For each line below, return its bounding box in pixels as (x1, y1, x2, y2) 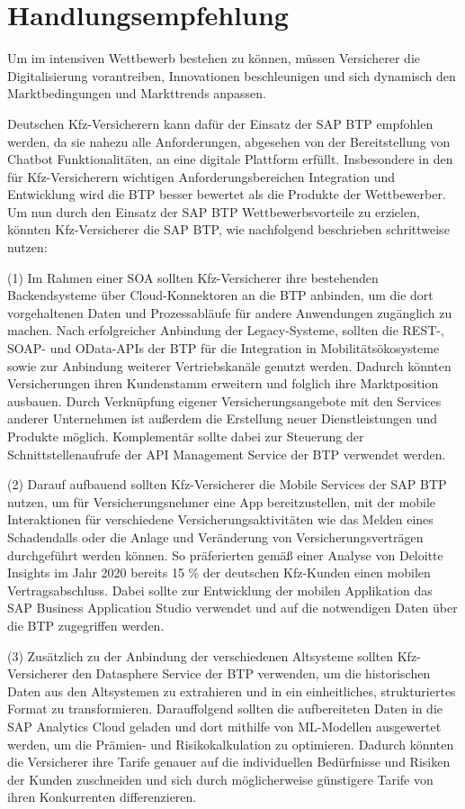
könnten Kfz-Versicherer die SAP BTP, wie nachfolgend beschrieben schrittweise (7, 220, 450, 239)
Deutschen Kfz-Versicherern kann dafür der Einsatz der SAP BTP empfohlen (7, 114, 434, 132)
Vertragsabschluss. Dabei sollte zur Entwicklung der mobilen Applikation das (7, 580, 433, 599)
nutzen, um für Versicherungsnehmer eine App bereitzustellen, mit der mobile (7, 492, 436, 511)
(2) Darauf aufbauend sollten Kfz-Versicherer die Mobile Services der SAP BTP (7, 475, 447, 494)
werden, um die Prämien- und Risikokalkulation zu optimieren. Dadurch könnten (7, 734, 454, 753)
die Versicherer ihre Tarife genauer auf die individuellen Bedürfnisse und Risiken (7, 752, 451, 771)
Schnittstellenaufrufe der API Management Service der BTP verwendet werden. (7, 444, 446, 463)
